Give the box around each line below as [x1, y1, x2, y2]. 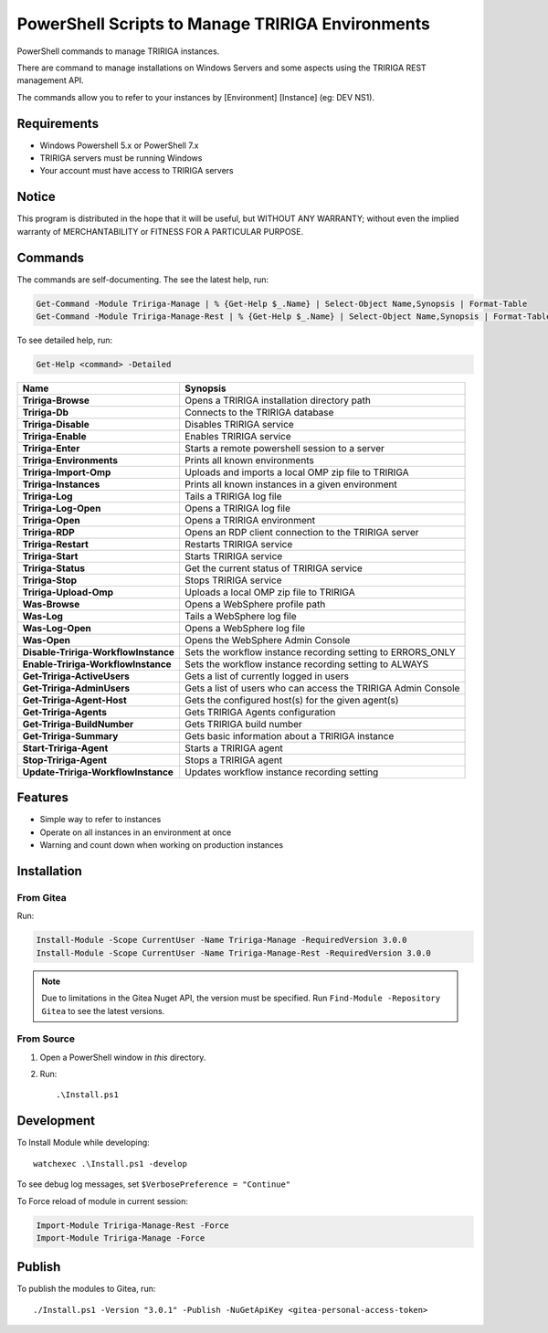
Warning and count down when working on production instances [39, 840, 283, 851]
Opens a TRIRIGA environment [184, 513, 315, 526]
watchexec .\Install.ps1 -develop [33, 1158, 187, 1169]
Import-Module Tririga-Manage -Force [36, 1232, 205, 1243]
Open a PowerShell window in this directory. [39, 1052, 206, 1063]
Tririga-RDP [22, 525, 75, 538]
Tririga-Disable [22, 418, 90, 430]
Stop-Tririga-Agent [22, 754, 108, 767]
